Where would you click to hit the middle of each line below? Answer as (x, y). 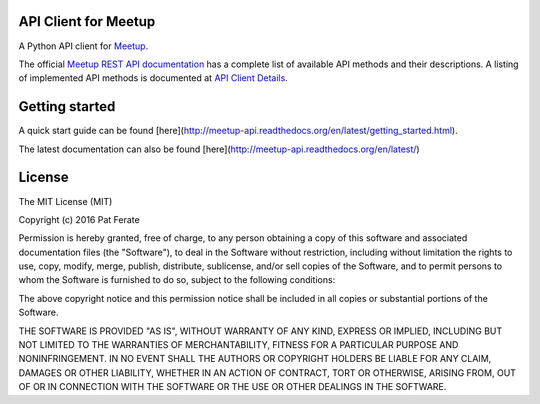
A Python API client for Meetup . (83, 46)
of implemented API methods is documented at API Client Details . (153, 78)
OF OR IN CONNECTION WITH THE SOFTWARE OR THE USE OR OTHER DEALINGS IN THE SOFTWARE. (232, 387)
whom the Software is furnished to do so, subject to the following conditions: (177, 280)
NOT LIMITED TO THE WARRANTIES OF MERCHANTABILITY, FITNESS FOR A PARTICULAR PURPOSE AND (238, 345)
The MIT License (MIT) (65, 201)
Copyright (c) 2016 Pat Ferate (79, 219)
